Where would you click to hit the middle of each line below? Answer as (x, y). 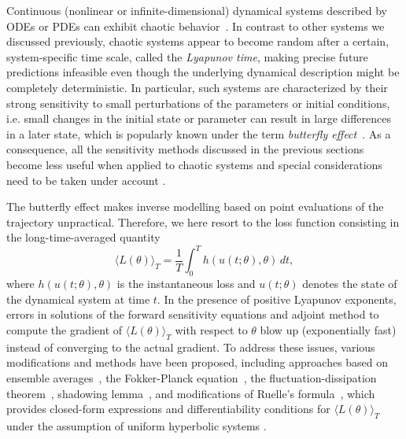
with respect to (211, 329)
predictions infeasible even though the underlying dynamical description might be (203, 72)
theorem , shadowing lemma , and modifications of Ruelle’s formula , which (191, 393)
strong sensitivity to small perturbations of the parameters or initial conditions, (198, 103)
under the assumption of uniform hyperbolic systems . (137, 425)
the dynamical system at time (78, 299)
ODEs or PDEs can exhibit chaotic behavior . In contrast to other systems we (196, 26)
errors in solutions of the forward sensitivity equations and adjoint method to (193, 314)
